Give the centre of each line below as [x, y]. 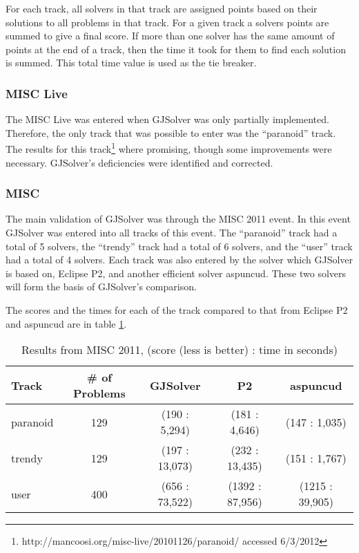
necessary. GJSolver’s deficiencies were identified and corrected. [139, 162]
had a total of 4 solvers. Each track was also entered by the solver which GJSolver [179, 260]
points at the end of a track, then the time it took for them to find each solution [176, 49]
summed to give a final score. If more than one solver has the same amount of [170, 36]
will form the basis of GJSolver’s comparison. [101, 287]
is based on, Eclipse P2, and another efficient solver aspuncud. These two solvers [176, 273]
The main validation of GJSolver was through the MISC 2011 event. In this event [178, 219]
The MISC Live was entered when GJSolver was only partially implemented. [167, 119]
